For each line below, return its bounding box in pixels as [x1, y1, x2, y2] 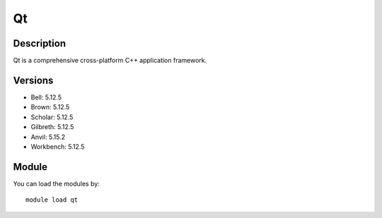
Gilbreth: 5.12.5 [30, 123, 74, 131]
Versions [13, 74, 54, 86]
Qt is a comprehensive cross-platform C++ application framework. [13, 56, 207, 65]
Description [13, 37, 66, 49]
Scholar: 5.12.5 [30, 113, 74, 121]
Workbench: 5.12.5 [30, 142, 85, 151]
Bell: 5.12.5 [30, 92, 62, 102]
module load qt [25, 196, 79, 204]
